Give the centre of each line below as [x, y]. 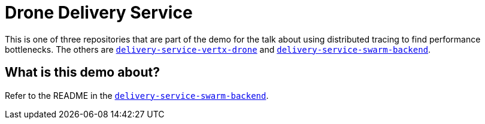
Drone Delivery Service [99, 13]
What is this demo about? [82, 72]
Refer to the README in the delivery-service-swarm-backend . [137, 95]
